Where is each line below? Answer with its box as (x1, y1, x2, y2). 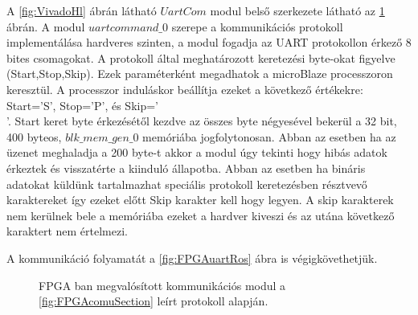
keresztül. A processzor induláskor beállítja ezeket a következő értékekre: (6, 80, 363, 97)
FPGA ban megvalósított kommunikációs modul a (39, 276, 286, 293)
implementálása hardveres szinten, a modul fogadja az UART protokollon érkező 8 (6, 34, 412, 51)
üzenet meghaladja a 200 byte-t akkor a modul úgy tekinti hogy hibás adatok (6, 144, 387, 161)
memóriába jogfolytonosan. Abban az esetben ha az (142, 128, 396, 145)
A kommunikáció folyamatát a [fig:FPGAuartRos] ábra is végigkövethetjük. (6, 249, 378, 266)
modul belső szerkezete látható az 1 (210, 2, 385, 18)
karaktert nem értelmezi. (6, 223, 128, 239)
